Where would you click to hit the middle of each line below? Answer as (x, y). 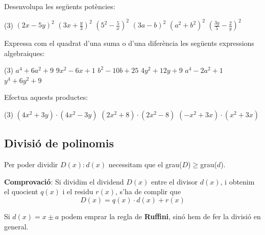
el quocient (21, 191)
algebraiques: (25, 53)
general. (16, 226)
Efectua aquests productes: (46, 97)
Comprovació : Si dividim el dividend (64, 181)
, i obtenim (237, 181)
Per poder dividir (31, 164)
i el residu (78, 191)
